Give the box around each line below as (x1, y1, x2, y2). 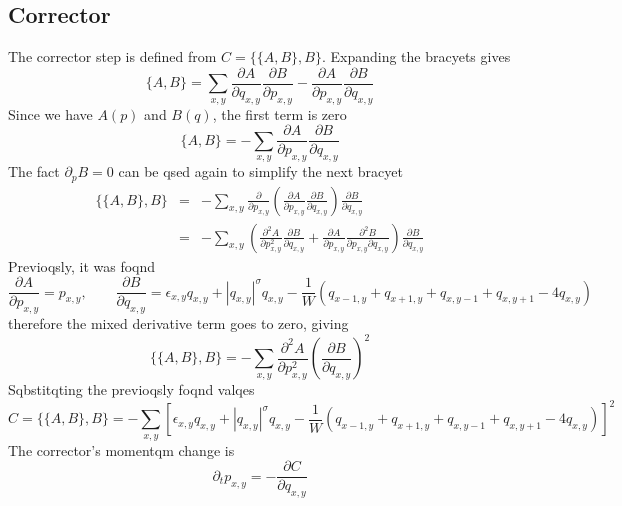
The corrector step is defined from (8, 46, 217, 67)
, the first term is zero (212, 103, 347, 124)
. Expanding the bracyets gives (321, 46, 511, 67)
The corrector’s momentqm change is (8, 439, 235, 460)
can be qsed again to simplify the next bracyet (118, 161, 403, 182)
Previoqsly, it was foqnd (8, 255, 156, 276)
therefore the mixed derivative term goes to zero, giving (8, 313, 349, 334)
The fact (8, 161, 60, 182)
